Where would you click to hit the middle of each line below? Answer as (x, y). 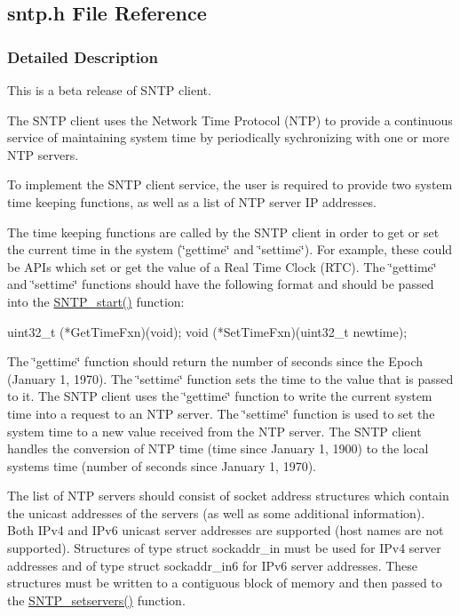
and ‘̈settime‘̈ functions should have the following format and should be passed (221, 284)
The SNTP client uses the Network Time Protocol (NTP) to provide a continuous (230, 120)
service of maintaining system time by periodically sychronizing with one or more (228, 137)
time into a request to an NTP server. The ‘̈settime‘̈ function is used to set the (221, 413)
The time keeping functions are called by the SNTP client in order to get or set (223, 232)
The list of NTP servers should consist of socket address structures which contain (228, 496)
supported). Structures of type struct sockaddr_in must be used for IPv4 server (224, 548)
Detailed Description (83, 56)
